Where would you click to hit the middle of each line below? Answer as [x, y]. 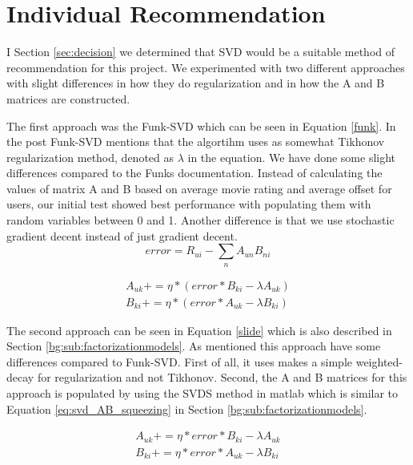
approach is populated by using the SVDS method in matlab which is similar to [202, 393]
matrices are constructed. [68, 98]
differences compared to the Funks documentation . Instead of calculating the [194, 173]
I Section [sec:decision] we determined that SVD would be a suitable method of [201, 52]
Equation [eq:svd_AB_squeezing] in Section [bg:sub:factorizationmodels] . [187, 408]
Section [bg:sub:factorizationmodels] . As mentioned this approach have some [194, 346]
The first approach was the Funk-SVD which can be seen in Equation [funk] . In [201, 125]
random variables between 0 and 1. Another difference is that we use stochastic [200, 220]
